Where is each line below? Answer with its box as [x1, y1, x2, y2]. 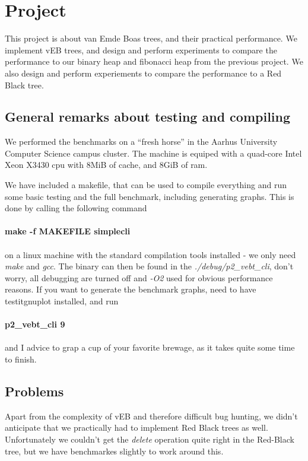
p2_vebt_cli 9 [5, 318, 65, 330]
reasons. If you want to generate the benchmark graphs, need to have [5, 283, 256, 295]
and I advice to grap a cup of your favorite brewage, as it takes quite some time [5, 341, 295, 354]
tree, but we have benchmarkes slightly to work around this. [5, 444, 224, 457]
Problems [5, 381, 64, 400]
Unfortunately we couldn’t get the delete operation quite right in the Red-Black [5, 433, 294, 445]
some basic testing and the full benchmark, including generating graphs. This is [5, 190, 294, 202]
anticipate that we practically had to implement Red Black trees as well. [5, 421, 268, 434]
